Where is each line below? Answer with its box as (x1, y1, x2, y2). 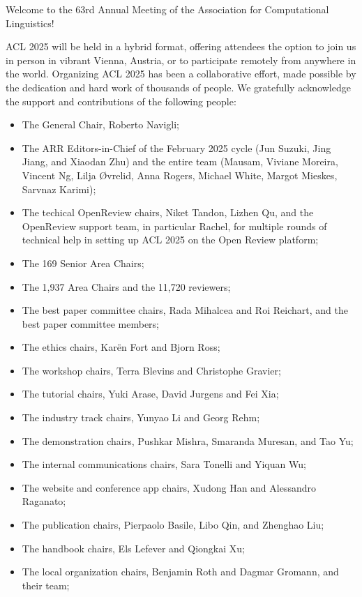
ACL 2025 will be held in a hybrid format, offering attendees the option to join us (6, 39, 356, 54)
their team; (22, 577, 70, 592)
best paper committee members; (22, 316, 159, 331)
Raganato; (22, 494, 66, 508)
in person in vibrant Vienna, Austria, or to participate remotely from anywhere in (6, 52, 356, 67)
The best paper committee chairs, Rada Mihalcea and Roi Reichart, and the (22, 303, 348, 317)
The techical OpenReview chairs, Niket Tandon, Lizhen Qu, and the (22, 205, 314, 220)
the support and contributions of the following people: (6, 93, 236, 108)
